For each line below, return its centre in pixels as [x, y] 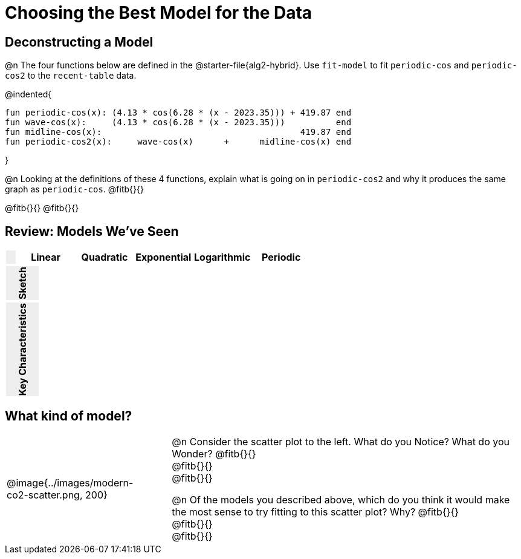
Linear [46, 257]
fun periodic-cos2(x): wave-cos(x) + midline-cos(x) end [178, 142]
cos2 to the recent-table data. [71, 76]
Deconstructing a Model [79, 42]
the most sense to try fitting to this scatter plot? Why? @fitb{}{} [316, 512]
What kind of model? [69, 416]
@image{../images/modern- [70, 483]
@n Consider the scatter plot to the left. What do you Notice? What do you [341, 442]
